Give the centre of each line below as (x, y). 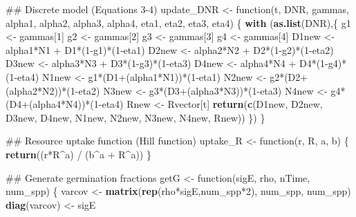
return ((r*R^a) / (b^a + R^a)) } (78, 154)
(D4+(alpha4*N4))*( (50, 104)
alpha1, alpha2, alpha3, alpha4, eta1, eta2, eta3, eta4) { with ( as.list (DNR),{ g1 (178, 22)
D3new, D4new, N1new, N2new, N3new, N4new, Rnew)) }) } (135, 117)
